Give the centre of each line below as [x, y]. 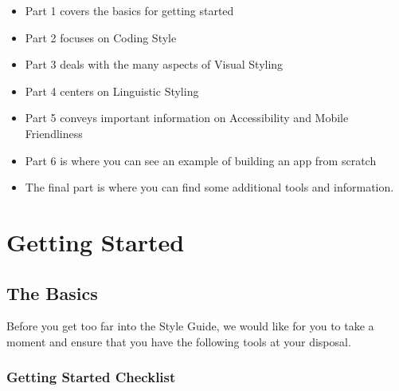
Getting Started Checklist [91, 377]
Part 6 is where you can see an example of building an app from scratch [201, 160]
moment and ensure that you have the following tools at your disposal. [179, 341]
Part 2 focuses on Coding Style [101, 37]
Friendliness [54, 133]
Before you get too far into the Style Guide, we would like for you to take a [190, 326]
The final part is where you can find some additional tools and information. [209, 187]
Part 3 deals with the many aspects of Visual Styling [154, 64]
